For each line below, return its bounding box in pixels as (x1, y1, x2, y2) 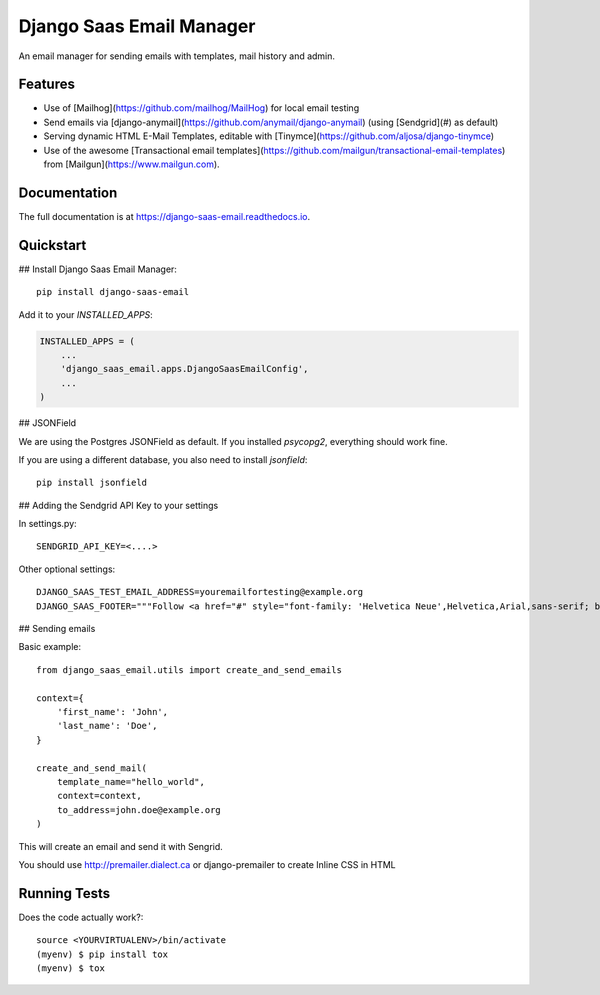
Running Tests (18, 885, 110, 902)
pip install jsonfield (36, 477, 148, 489)
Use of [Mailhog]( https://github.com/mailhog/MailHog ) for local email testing (43, 102, 360, 114)
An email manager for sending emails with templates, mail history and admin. (18, 50, 335, 62)
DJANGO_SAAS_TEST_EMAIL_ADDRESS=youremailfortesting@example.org (36, 586, 364, 598)
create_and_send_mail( (36, 762, 148, 774)
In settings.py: (18, 518, 77, 530)
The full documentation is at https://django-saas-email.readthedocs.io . (18, 210, 311, 222)
